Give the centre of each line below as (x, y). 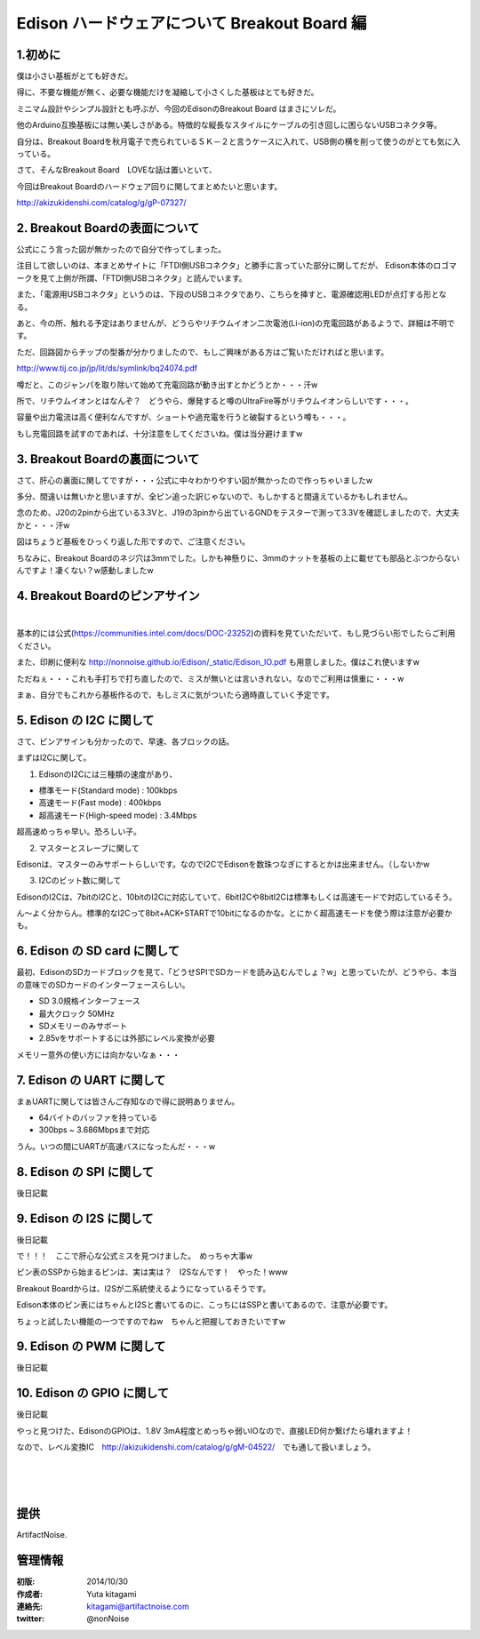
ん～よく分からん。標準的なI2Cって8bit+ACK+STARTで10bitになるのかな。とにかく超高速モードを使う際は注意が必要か (234, 913)
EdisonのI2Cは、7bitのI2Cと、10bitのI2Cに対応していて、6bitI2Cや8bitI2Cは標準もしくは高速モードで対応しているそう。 (236, 897)
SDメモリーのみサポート (83, 1026)
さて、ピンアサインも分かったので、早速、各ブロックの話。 (125, 741)
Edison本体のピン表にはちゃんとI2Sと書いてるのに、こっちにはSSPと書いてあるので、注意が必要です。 (204, 1305)
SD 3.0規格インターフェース (90, 1001)
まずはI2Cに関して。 (54, 758)
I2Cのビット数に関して (80, 881)
